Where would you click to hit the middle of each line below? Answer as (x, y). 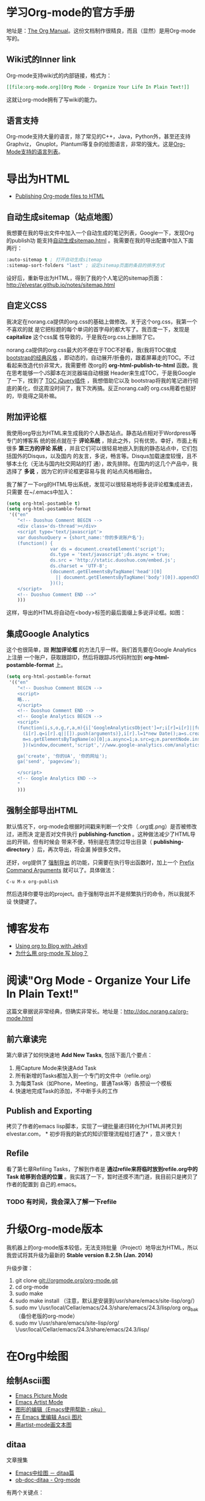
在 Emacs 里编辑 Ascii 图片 (49, 1417)
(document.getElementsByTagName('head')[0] (106, 572)
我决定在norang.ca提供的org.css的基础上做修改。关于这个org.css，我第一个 (102, 322)
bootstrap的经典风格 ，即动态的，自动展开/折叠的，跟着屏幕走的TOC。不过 (101, 357)
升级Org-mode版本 (55, 1229)
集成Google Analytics (48, 634)
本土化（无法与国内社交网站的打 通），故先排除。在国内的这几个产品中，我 (104, 464)
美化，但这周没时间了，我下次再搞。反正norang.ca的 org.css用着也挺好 (106, 388)
